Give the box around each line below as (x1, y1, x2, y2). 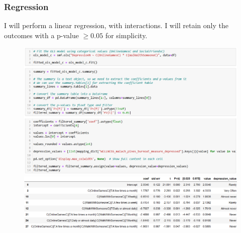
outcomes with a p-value (4, 30, 79, 40)
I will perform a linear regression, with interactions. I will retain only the (4, 20, 228, 31)
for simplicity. (105, 30, 148, 40)
